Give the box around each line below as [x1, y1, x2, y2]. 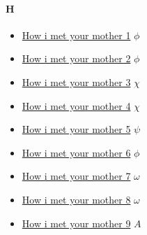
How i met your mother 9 [22, 215, 131, 230]
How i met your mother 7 [22, 169, 131, 183]
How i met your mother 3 [22, 74, 131, 89]
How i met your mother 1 [22, 27, 131, 42]
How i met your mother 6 [22, 145, 131, 159]
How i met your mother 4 [22, 98, 131, 113]
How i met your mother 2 [22, 51, 131, 66]
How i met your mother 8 [22, 192, 131, 206]
